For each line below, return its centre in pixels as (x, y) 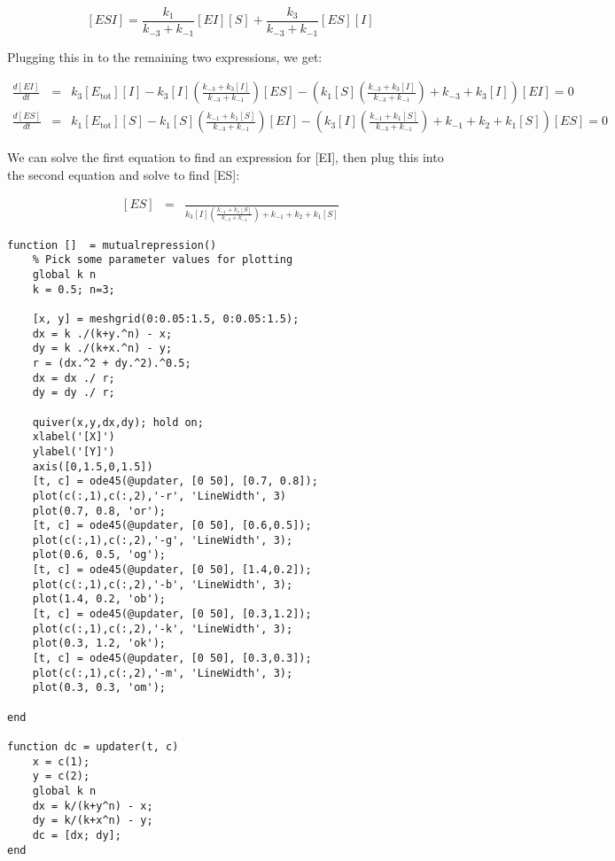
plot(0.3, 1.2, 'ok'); (99, 644)
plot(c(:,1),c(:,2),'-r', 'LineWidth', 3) (159, 496)
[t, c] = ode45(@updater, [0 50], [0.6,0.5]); (172, 526)
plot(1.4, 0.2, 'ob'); (99, 599)
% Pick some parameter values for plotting (163, 260)
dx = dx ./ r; (74, 378)
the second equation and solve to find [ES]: (124, 174)
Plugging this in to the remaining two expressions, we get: (165, 56)
